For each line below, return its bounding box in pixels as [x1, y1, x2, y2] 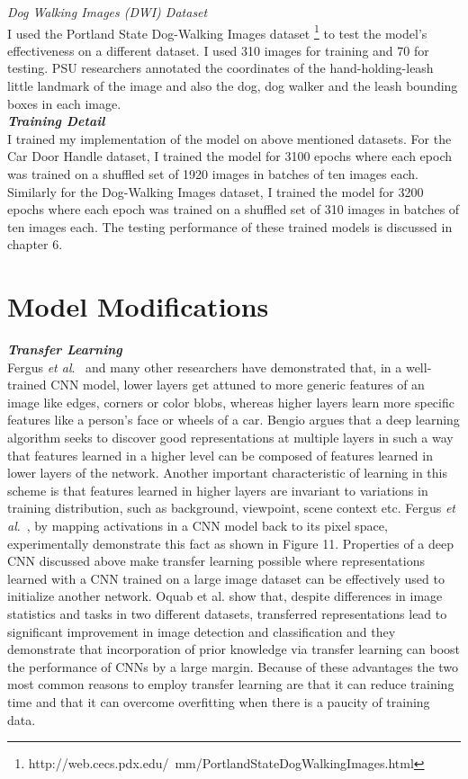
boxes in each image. [7, 94, 121, 112]
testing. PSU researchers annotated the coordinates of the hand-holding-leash [7, 58, 434, 77]
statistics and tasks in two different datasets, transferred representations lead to [7, 604, 447, 622]
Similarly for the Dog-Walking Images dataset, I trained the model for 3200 [7, 182, 424, 201]
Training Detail [7, 112, 105, 130]
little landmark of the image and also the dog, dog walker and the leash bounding [7, 76, 458, 95]
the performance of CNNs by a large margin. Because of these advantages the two [7, 657, 459, 676]
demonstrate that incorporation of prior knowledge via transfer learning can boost [7, 640, 461, 658]
